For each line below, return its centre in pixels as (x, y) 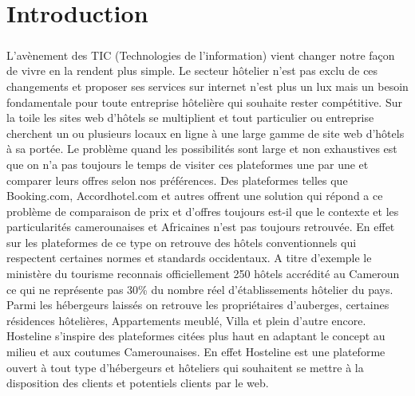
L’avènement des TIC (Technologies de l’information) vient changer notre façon (201, 55)
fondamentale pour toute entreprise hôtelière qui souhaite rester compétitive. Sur (204, 102)
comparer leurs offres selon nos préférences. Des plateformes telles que (177, 180)
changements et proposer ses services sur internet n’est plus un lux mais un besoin (207, 86)
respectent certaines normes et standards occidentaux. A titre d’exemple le (189, 258)
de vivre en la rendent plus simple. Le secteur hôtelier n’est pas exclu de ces (192, 71)
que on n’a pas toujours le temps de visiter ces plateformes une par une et (188, 164)
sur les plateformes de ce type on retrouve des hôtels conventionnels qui (182, 242)
